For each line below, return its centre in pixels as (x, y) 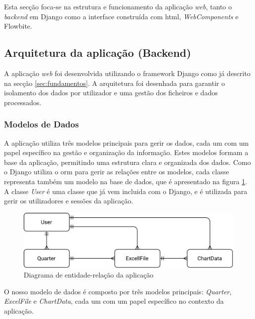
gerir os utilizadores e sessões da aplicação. (69, 201)
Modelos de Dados (42, 124)
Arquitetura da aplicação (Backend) (98, 53)
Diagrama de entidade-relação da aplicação (89, 275)
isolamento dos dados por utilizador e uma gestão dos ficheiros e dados (111, 93)
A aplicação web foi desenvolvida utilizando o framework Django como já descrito (127, 73)
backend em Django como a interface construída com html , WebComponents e (121, 16)
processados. (23, 102)
